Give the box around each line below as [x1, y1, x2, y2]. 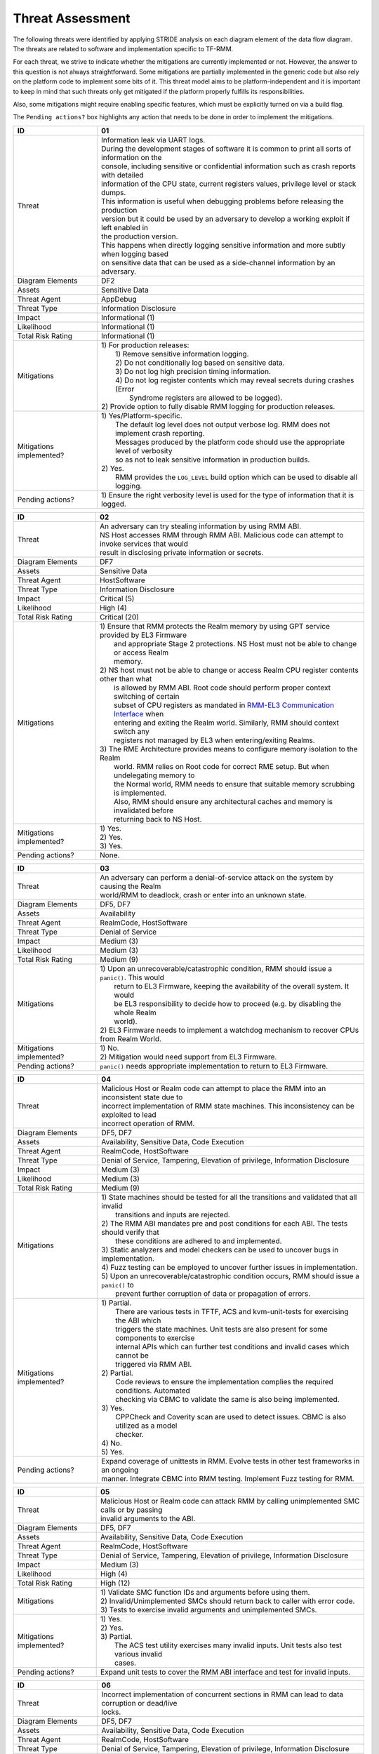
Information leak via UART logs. [100, 135, 206, 145]
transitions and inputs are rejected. [115, 1210, 231, 1219]
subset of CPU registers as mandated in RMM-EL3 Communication [113, 700, 335, 710]
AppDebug [100, 294, 137, 304]
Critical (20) [99, 612, 140, 622]
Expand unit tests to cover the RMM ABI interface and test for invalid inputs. [100, 1667, 351, 1677]
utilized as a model [115, 1421, 178, 1431]
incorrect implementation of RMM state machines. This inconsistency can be [101, 1101, 354, 1111]
